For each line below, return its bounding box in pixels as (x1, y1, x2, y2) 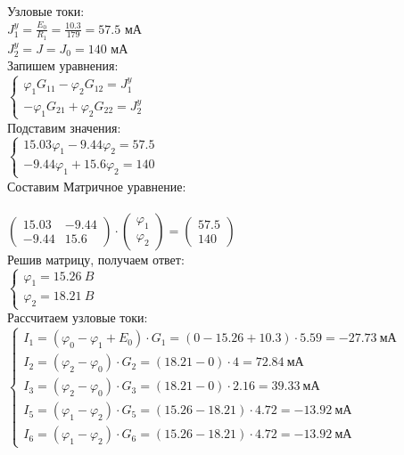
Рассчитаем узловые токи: (7, 308, 148, 327)
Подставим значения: (7, 118, 121, 136)
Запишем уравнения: (7, 56, 119, 75)
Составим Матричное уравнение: (7, 176, 186, 195)
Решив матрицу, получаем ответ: (7, 249, 185, 268)
